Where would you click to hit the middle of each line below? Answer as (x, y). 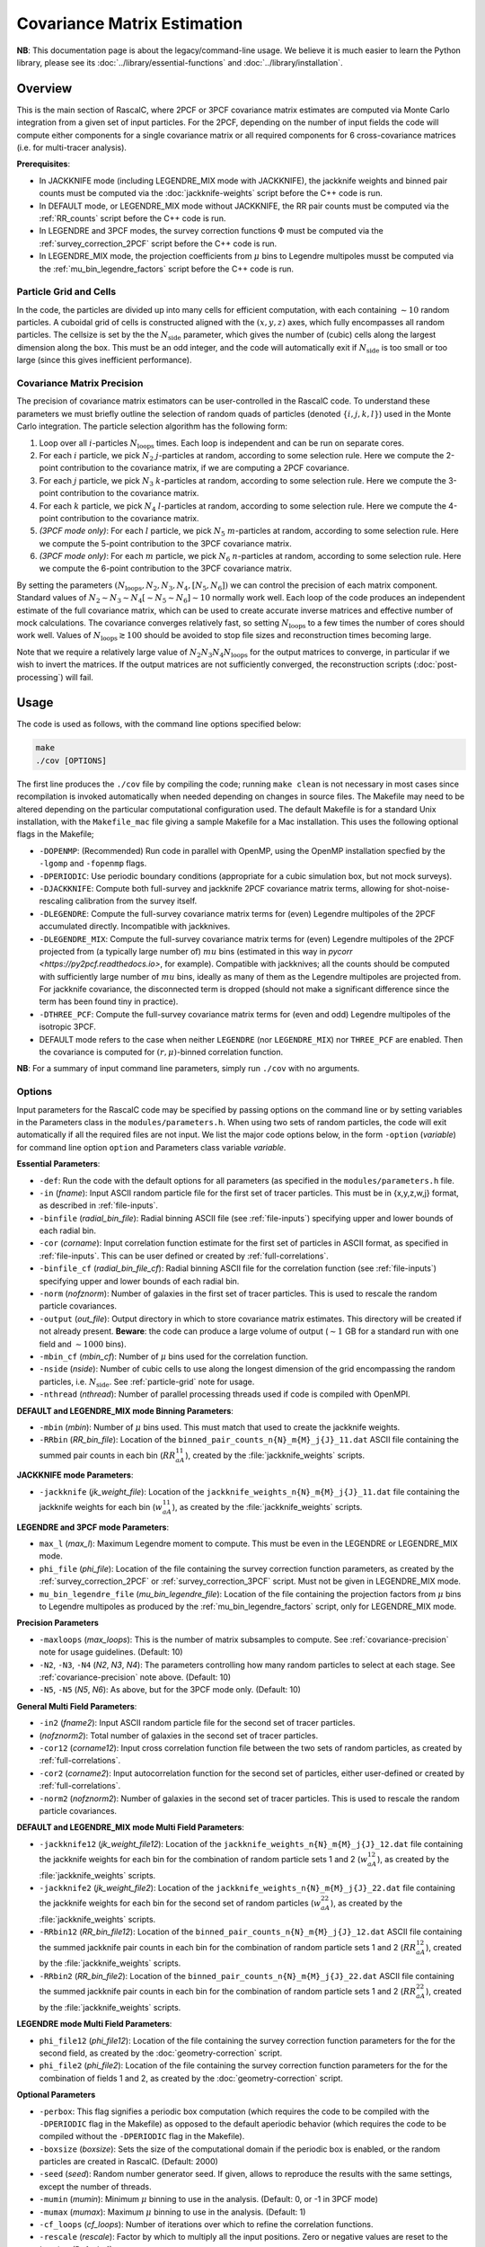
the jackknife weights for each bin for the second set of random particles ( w (180, 1903)
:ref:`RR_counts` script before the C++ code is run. (132, 218)
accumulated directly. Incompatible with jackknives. (135, 927)
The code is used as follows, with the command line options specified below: (159, 724)
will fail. (79, 677)
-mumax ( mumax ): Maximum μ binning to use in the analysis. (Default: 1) (172, 2212)
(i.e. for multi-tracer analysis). (72, 147)
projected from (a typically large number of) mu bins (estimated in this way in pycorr (196, 951)
